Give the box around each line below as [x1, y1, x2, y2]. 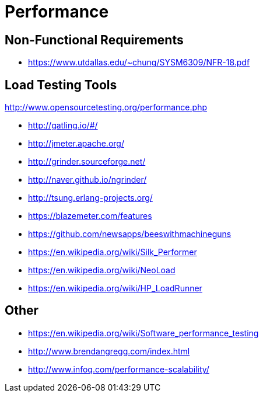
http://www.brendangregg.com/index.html [28, 346, 190, 356]
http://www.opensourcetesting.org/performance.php [5, 102, 207, 113]
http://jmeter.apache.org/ [28, 138, 124, 149]
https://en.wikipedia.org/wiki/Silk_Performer [28, 247, 197, 257]
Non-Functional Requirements [5, 32, 184, 47]
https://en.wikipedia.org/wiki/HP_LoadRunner [28, 283, 202, 294]
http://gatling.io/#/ [28, 120, 98, 131]
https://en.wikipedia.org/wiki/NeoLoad [28, 265, 176, 276]
